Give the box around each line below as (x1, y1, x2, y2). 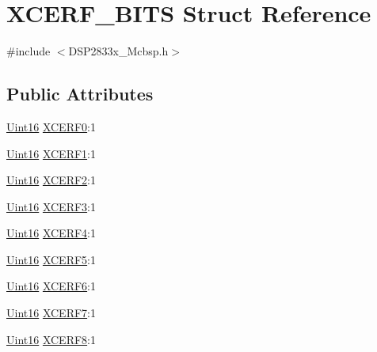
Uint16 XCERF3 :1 (6, 198, 97, 214)
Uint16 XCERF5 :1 (6, 251, 97, 267)
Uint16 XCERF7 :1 (6, 305, 97, 321)
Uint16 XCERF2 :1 (6, 172, 97, 188)
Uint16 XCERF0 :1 (6, 118, 97, 134)
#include (6, 43, 51, 59)
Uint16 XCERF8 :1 (6, 331, 97, 347)
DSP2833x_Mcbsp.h (68, 43, 169, 59)
